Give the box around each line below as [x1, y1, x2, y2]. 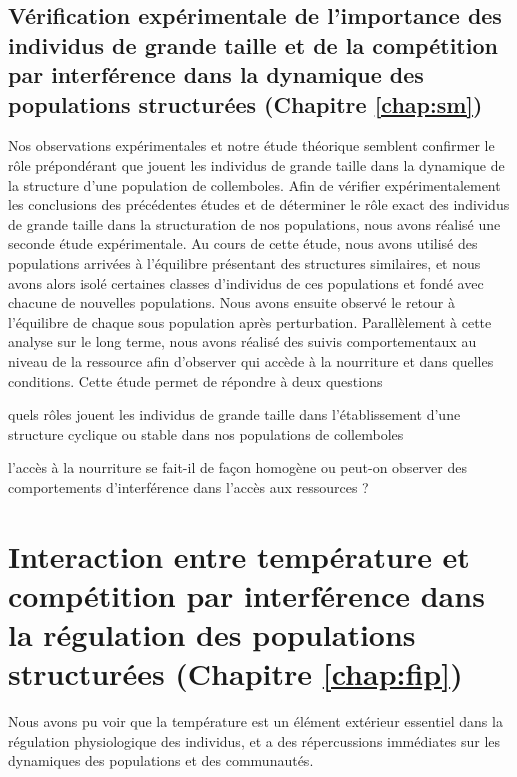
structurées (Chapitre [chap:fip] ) [8, 653, 463, 694]
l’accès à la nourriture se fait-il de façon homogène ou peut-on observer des [8, 457, 467, 478]
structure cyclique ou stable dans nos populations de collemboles [8, 423, 404, 444]
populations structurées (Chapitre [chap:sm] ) [8, 88, 483, 119]
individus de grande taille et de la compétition [8, 29, 498, 60]
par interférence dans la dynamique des [8, 59, 424, 90]
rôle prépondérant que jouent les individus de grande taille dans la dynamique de [8, 154, 505, 175]
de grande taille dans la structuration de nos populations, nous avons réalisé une [8, 213, 501, 234]
